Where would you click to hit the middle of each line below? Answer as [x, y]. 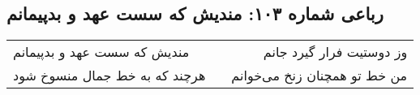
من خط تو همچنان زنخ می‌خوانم [319, 76]
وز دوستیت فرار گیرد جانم [335, 52]
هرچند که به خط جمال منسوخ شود [109, 76]
